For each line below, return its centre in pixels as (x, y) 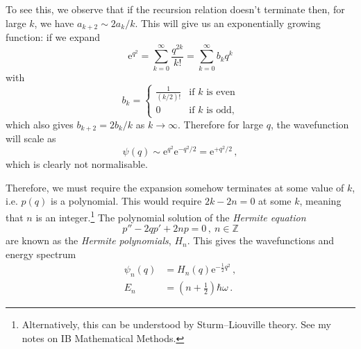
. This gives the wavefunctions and (261, 240)
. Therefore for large (221, 124)
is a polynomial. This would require (126, 201)
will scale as (31, 138)
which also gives (40, 124)
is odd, (220, 111)
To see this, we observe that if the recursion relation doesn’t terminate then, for (175, 9)
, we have (54, 23)
